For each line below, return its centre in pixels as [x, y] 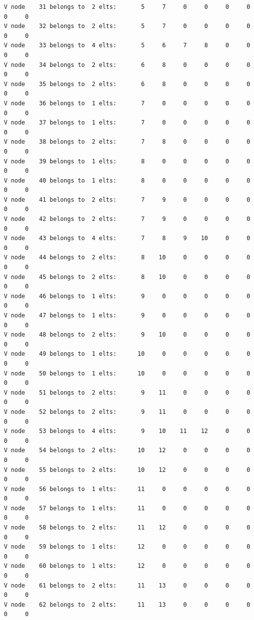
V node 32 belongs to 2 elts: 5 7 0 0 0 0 [127, 26]
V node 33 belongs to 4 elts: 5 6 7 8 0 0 [127, 46]
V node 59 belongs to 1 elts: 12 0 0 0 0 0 [127, 547]
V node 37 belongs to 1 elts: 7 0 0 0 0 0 [127, 123]
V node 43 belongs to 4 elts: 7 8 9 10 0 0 [127, 238]
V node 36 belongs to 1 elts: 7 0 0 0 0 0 [127, 103]
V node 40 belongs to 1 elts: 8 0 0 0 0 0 [127, 180]
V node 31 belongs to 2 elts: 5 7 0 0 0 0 [127, 7]
